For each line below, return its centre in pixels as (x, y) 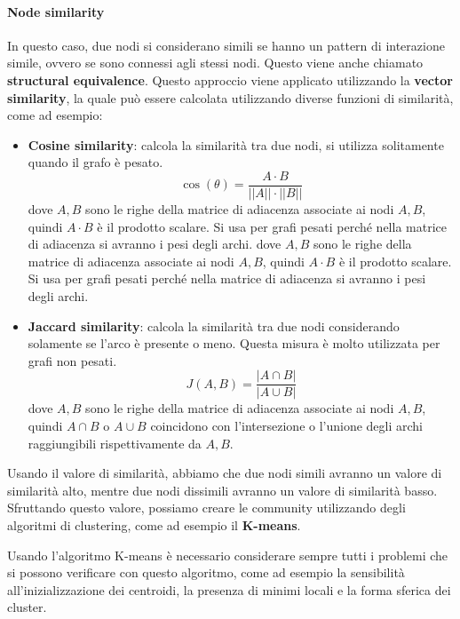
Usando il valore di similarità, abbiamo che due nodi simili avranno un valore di (225, 473)
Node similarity (56, 11)
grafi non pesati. (72, 360)
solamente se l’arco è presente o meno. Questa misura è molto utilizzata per (234, 343)
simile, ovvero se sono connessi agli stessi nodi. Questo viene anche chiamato (215, 63)
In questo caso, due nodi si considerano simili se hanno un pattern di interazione (226, 45)
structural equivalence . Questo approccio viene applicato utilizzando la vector (230, 79)
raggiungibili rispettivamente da (115, 443)
